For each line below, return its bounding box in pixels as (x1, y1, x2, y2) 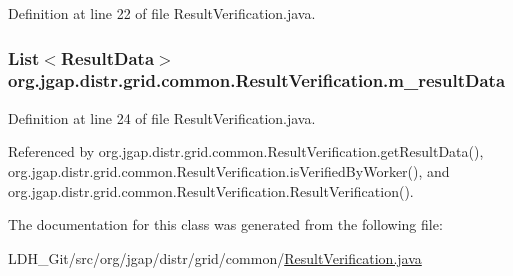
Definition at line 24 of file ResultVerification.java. (8, 107, 316, 128)
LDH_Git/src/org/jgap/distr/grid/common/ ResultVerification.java (8, 247, 422, 268)
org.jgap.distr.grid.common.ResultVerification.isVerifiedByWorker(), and (8, 160, 450, 181)
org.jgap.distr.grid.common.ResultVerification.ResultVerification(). (8, 180, 414, 201)
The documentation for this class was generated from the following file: (8, 214, 443, 235)
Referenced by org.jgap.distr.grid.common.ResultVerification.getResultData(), (8, 141, 484, 162)
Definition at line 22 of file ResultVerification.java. (8, 3, 316, 23)
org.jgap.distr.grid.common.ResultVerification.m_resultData (8, 68, 506, 93)
